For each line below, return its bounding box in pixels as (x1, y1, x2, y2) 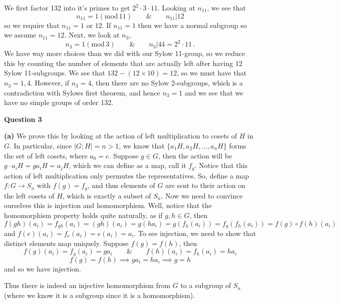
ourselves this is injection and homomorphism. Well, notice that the (4, 200, 212, 210)
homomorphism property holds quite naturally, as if (4, 209, 163, 220)
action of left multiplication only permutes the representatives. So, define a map (4, 170, 249, 180)
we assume (4, 29, 37, 40)
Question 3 (4, 113, 42, 124)
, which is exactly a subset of (62, 190, 151, 200)
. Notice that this (194, 160, 248, 170)
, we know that (119, 140, 165, 151)
